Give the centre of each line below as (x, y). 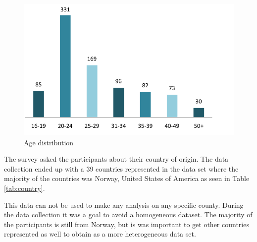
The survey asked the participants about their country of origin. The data (116, 159)
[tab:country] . (25, 188)
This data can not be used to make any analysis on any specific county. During (124, 205)
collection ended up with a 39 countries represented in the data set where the (121, 168)
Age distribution (49, 142)
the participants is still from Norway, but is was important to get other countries (127, 224)
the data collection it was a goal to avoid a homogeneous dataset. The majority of (128, 214)
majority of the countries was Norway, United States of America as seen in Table (127, 178)
